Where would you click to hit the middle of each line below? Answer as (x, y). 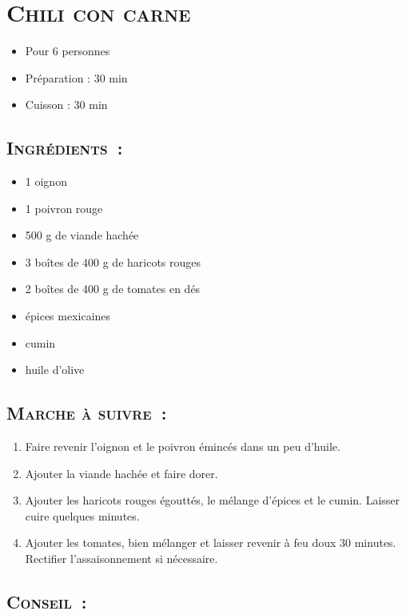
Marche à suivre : (87, 413)
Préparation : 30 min (76, 77)
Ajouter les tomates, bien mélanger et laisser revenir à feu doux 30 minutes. (211, 543)
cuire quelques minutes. (82, 515)
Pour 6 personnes (68, 51)
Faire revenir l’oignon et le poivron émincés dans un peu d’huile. (183, 446)
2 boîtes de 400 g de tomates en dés (113, 289)
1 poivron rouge (64, 208)
